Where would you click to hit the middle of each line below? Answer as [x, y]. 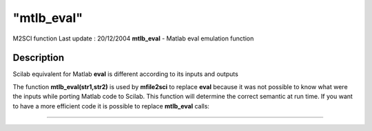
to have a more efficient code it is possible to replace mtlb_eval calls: [111, 106]
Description [39, 58]
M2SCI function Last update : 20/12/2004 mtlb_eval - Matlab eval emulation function [133, 38]
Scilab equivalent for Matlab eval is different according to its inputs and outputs [126, 74]
